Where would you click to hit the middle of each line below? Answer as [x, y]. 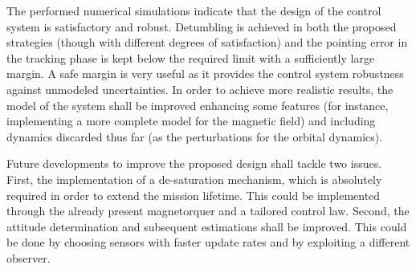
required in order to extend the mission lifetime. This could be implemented [194, 195]
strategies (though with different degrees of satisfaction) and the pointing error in [207, 42]
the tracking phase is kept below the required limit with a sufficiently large [191, 57]
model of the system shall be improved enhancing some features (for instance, [198, 105]
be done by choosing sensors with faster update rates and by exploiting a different [208, 242]
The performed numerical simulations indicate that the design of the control [194, 10]
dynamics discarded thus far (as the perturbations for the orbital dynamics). [195, 136]
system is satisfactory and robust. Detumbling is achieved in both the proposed [202, 26]
